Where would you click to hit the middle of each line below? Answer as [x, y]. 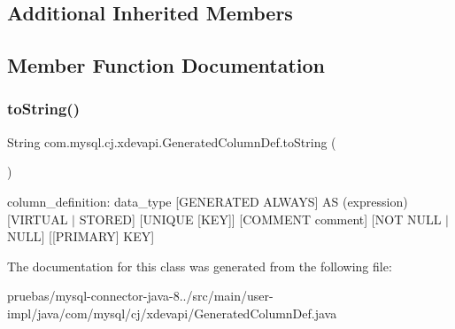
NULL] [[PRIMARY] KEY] [81, 236]
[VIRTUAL [38, 219]
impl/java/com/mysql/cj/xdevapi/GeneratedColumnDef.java [172, 313]
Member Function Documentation [166, 65]
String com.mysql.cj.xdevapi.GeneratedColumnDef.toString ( [172, 141]
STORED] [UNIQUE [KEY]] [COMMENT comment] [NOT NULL [260, 219]
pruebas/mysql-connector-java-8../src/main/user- [140, 296]
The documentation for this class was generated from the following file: [200, 266]
